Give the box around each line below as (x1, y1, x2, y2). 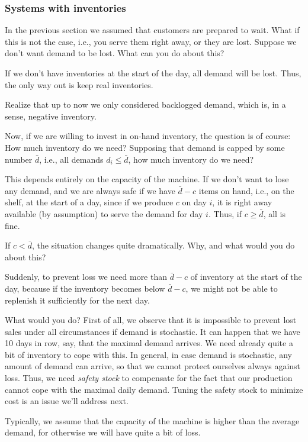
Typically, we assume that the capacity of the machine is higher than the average (5, 414, 300, 427)
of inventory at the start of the (190, 270, 302, 283)
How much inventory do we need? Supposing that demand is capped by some (5, 141, 285, 153)
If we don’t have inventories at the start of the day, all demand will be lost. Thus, (5, 67, 301, 79)
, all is (263, 207, 286, 220)
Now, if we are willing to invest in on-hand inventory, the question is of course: (5, 130, 291, 142)
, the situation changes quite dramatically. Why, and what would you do (32, 239, 295, 251)
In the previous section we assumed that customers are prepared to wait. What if (5, 24, 300, 36)
